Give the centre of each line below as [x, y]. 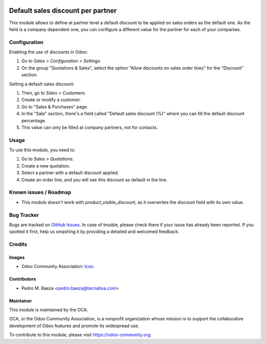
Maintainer [20, 301]
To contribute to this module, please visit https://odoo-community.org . [81, 335]
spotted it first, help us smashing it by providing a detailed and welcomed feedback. [94, 232]
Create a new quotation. [46, 166]
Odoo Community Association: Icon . [58, 267]
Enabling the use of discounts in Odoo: [49, 52]
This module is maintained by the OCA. [49, 310]
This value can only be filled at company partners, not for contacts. [90, 127]
